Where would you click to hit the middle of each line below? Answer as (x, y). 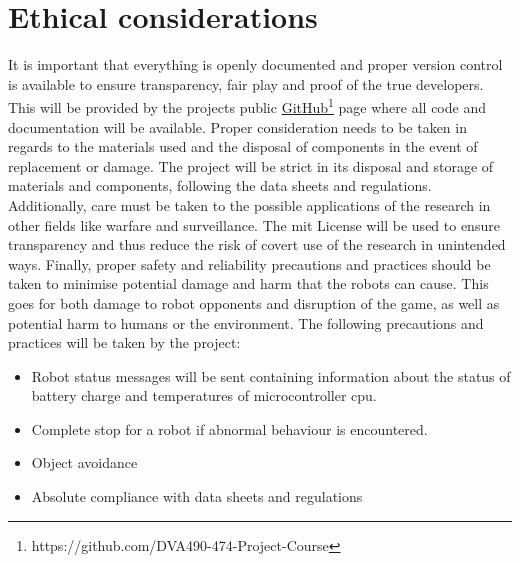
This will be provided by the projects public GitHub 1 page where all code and (247, 105)
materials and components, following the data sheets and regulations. (220, 185)
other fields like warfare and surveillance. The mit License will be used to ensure (254, 224)
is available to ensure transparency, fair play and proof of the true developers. (246, 83)
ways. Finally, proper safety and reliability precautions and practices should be (249, 263)
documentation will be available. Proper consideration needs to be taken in (237, 126)
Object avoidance (84, 462)
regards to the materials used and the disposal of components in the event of (243, 146)
